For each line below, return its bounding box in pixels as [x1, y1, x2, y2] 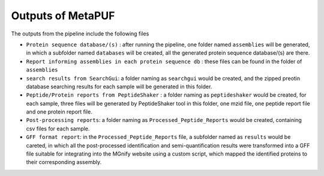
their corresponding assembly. [26, 159, 102, 166]
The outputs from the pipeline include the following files [11, 30, 149, 37]
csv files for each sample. [26, 125, 90, 132]
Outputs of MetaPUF [11, 9, 115, 22]
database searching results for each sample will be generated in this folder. [26, 83, 212, 90]
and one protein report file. [26, 108, 92, 115]
